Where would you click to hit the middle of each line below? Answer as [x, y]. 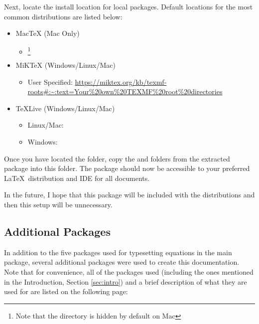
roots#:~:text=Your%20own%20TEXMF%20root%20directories [125, 91]
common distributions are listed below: [63, 16]
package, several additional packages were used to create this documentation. [122, 262]
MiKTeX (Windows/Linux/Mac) [65, 65]
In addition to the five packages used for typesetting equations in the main [118, 252]
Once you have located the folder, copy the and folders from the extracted [117, 158]
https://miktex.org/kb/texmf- [121, 81]
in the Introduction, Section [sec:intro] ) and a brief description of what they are [126, 281]
